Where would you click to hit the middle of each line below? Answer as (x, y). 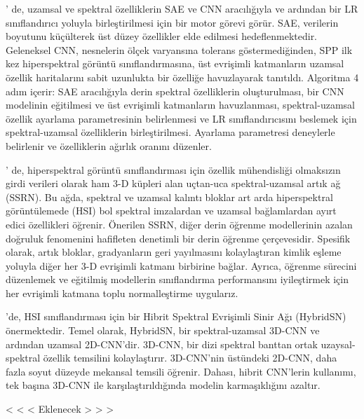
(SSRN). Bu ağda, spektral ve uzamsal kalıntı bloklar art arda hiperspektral (169, 197)
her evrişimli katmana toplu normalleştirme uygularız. (122, 293)
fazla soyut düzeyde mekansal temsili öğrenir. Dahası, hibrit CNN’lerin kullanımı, (181, 371)
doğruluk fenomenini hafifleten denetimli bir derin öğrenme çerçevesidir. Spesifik (178, 238)
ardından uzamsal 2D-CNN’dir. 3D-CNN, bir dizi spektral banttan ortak (162, 344)
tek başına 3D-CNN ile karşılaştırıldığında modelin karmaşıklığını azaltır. (163, 385)
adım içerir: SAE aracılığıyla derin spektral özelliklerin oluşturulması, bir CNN (175, 91)
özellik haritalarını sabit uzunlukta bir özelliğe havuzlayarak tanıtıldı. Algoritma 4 (182, 77)
